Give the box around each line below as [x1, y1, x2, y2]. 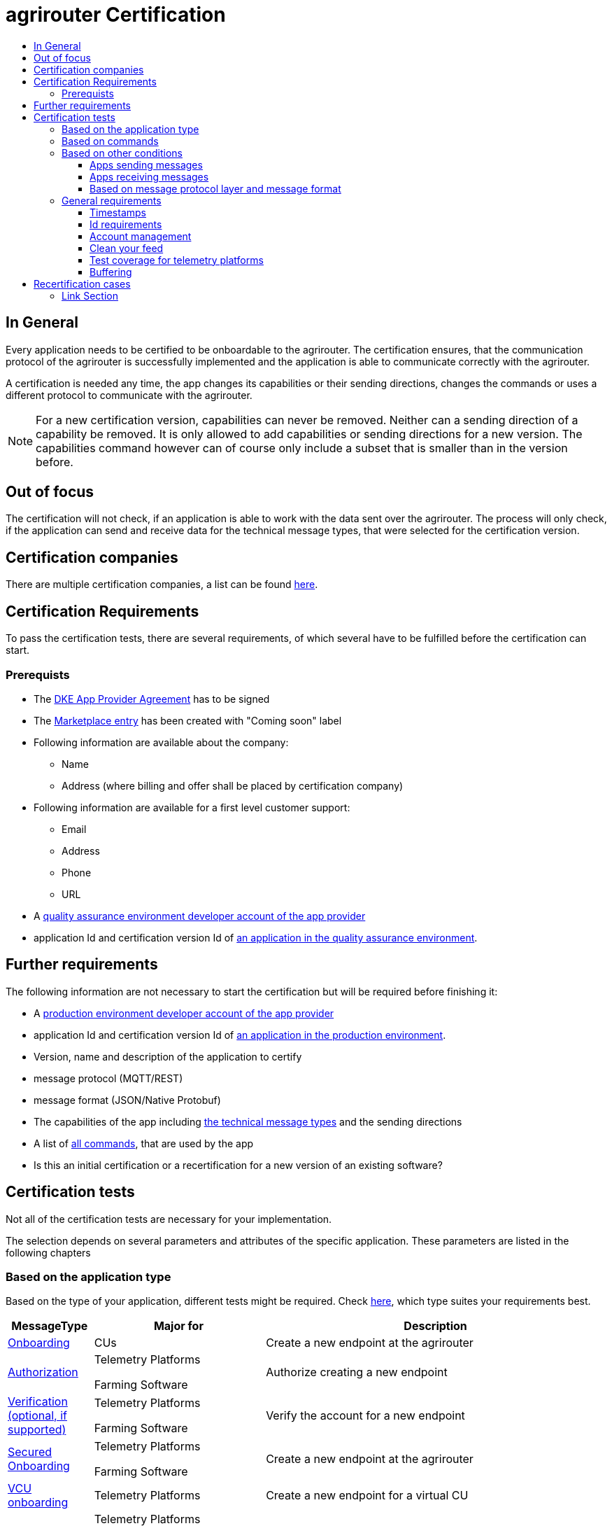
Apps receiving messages [90, 170, 209, 183]
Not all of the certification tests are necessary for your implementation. [6, 1212, 332, 1225]
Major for [153, 1319, 204, 1333]
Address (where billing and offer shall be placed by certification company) [62, 779, 404, 792]
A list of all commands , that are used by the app [34, 1137, 254, 1149]
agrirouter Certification [6, 3, 226, 27]
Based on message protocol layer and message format [90, 182, 341, 195]
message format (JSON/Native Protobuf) [34, 1093, 221, 1106]
